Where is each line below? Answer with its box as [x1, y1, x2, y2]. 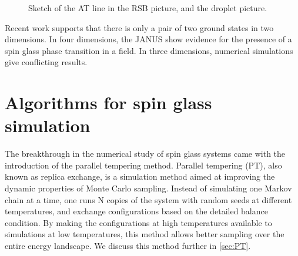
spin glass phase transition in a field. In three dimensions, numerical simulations [5, 44, 293, 56]
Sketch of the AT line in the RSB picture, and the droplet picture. [28, 2, 267, 14]
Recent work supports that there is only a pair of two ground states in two [5, 21, 274, 33]
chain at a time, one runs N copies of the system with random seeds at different [5, 193, 292, 206]
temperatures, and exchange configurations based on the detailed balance [5, 205, 268, 217]
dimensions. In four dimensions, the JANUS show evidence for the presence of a [5, 33, 292, 45]
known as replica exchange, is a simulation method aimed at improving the [5, 170, 275, 183]
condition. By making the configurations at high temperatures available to [5, 216, 272, 228]
